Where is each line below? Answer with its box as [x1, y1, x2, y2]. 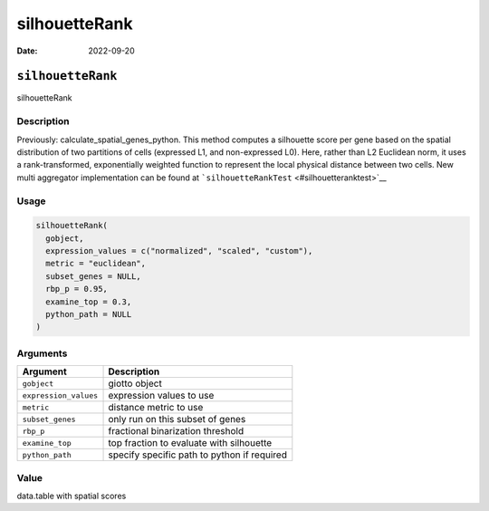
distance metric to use [108, 401, 204, 414]
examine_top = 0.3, [45, 296, 132, 307]
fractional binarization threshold [108, 425, 244, 438]
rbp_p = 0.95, [45, 284, 109, 294]
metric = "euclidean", [45, 258, 147, 269]
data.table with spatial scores [16, 490, 127, 501]
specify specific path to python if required [108, 448, 287, 461]
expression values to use [108, 390, 215, 402]
